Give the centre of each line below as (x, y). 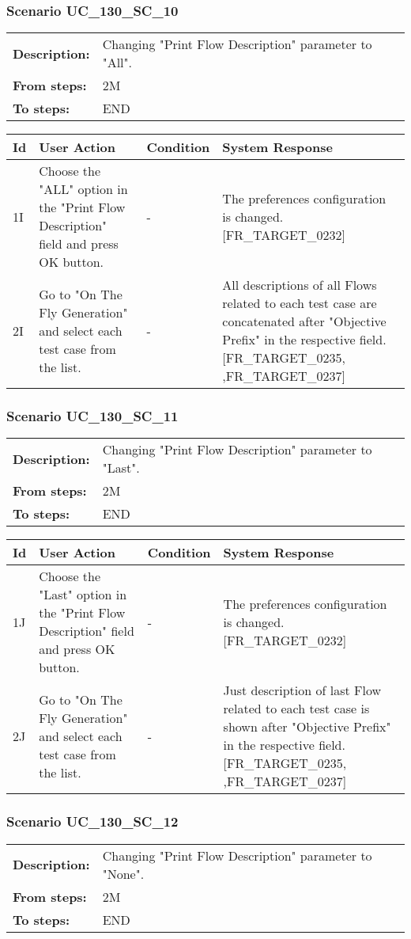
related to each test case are (300, 303)
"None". (123, 873)
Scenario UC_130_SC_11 (92, 416)
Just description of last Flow (302, 690)
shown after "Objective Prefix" (307, 727)
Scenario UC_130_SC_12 (92, 821)
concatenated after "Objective (304, 321)
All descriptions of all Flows (300, 285)
